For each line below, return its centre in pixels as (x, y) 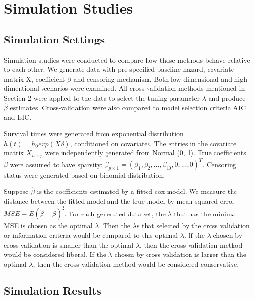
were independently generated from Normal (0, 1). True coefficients (146, 153)
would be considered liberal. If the (55, 254)
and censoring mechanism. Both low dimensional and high (160, 78)
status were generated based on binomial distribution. (85, 175)
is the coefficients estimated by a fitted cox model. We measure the (137, 191)
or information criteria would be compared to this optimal (91, 235)
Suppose (16, 191)
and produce (227, 97)
